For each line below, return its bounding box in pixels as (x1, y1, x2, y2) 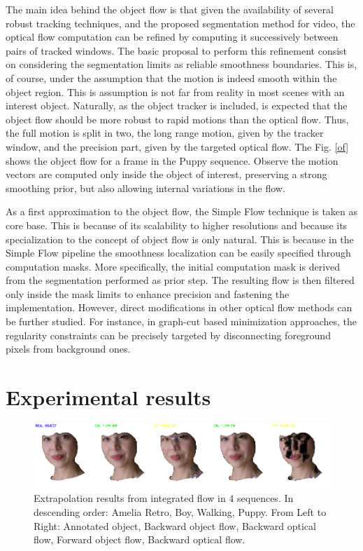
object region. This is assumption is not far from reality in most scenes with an (6, 84, 345, 99)
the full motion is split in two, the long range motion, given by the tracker (6, 125, 324, 140)
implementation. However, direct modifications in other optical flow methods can (6, 300, 353, 315)
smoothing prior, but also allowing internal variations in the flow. (6, 180, 285, 195)
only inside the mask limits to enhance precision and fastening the (6, 286, 290, 301)
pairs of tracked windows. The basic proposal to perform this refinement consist (6, 43, 348, 57)
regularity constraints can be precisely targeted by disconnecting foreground (6, 327, 331, 342)
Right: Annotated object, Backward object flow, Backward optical (34, 518, 316, 533)
